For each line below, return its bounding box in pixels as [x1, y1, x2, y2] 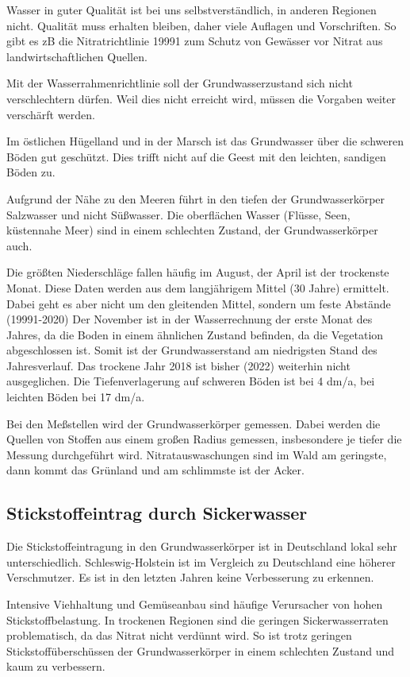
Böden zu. [6, 164, 56, 180]
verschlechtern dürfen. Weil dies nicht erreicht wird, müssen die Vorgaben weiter [6, 90, 396, 106]
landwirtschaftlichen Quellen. [6, 48, 148, 64]
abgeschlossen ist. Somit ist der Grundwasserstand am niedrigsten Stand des [6, 342, 377, 358]
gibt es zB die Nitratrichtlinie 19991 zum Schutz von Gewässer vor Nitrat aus [6, 33, 383, 49]
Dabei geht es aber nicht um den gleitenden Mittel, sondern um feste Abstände [6, 295, 391, 311]
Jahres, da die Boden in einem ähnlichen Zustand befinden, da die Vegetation [6, 326, 384, 342]
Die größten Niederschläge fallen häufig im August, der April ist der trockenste [6, 264, 389, 280]
